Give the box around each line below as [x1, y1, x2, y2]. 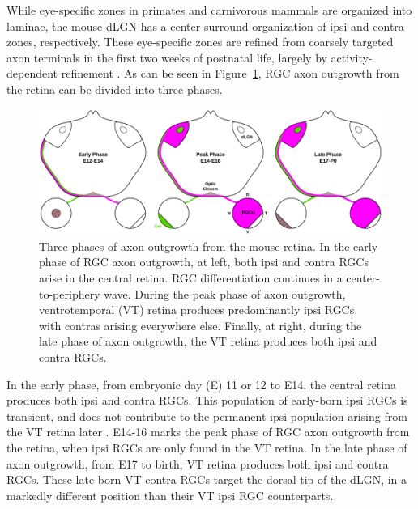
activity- [331, 49, 373, 66]
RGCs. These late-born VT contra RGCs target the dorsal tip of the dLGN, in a [6, 471, 407, 488]
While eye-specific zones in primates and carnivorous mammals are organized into [6, 2, 412, 18]
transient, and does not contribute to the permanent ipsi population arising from [6, 407, 407, 424]
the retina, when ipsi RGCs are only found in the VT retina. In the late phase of [6, 439, 407, 456]
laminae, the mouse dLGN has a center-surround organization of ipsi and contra [6, 17, 404, 34]
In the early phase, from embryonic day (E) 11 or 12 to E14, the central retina [6, 375, 396, 392]
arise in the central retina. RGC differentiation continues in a [39, 269, 343, 286]
